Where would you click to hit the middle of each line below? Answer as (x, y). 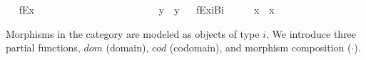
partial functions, (43, 47)
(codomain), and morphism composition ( (260, 47)
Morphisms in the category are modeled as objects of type (133, 33)
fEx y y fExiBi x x (147, 9)
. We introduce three (311, 33)
